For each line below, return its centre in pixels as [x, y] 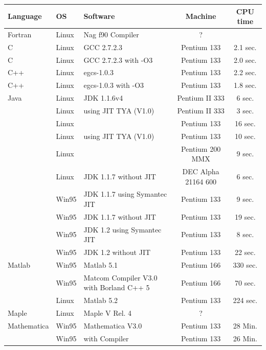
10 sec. [245, 136]
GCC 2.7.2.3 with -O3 [118, 60]
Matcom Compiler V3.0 [120, 277]
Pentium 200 [201, 148]
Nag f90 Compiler [111, 34]
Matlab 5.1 [101, 264]
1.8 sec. [245, 85]
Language [25, 16]
